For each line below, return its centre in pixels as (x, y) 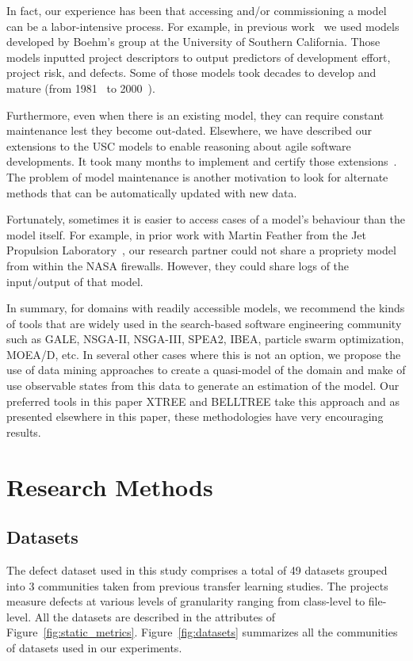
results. (24, 432)
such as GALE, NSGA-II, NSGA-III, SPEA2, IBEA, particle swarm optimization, (205, 339)
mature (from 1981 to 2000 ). (81, 88)
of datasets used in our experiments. (94, 647)
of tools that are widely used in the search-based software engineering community (204, 323)
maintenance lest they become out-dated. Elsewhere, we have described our (189, 130)
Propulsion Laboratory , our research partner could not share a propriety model (201, 250)
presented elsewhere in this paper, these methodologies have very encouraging (195, 416)
